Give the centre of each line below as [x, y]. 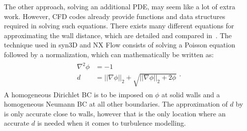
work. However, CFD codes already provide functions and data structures [115, 16]
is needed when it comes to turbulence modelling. [111, 123]
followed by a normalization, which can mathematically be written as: [109, 54]
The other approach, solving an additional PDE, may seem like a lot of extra [120, 6]
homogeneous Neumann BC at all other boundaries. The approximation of [116, 104]
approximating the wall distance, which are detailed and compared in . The [118, 35]
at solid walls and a [191, 94]
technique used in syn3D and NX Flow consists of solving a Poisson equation [120, 45]
